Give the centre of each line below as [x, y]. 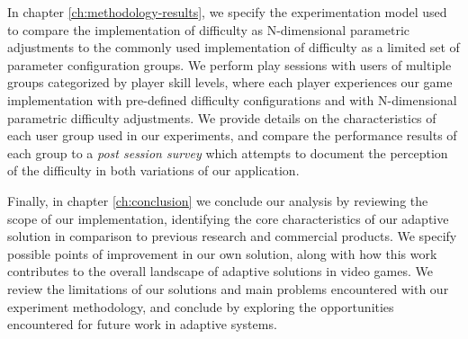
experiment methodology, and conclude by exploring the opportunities [201, 306]
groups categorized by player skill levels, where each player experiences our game [230, 82]
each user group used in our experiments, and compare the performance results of [232, 135]
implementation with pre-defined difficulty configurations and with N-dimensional [232, 99]
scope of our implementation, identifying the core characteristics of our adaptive [228, 218]
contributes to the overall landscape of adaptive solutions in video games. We [220, 271]
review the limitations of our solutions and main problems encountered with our [228, 288]
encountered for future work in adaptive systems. [142, 324]
